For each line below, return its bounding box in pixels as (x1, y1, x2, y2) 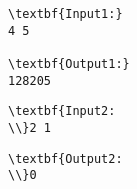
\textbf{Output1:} (8, 56, 130, 71)
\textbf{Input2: (8, 104, 116, 119)
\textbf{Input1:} (8, 7, 123, 21)
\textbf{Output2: (8, 151, 123, 166)
